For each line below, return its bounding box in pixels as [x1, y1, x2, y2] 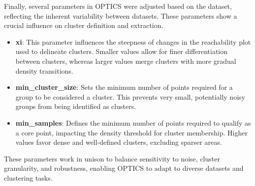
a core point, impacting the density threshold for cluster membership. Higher [15, 127, 248, 137]
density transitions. [15, 65, 73, 76]
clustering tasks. [4, 172, 53, 183]
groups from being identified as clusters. [15, 101, 136, 111]
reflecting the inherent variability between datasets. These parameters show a [4, 10, 237, 21]
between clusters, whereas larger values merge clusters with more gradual [15, 55, 236, 66]
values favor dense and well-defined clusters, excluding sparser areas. [15, 137, 222, 147]
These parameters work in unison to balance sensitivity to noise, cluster [4, 153, 220, 163]
